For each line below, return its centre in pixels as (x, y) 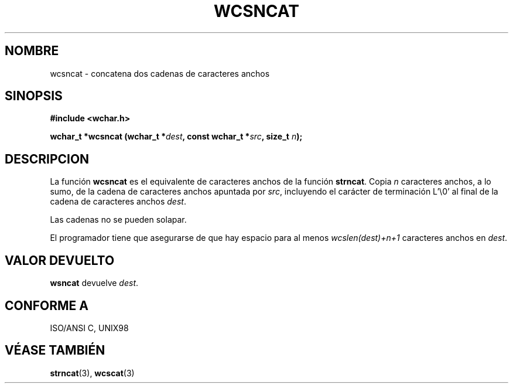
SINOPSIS (34, 96)
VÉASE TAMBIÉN (55, 350)
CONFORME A (47, 305)
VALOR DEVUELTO (60, 260)
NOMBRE (32, 51)
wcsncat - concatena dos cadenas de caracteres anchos (160, 73)
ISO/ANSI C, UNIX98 (89, 328)
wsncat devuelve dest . (94, 283)
